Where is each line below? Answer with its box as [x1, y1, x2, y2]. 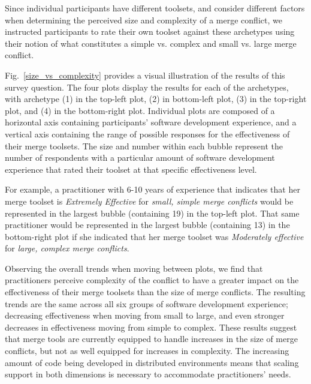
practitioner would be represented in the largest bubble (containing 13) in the [5, 218, 290, 231]
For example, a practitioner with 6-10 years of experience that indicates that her [5, 183, 300, 196]
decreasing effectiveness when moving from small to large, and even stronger [5, 309, 285, 322]
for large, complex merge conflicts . [5, 242, 129, 254]
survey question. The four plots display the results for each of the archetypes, [5, 80, 289, 93]
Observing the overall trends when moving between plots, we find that [5, 262, 263, 274]
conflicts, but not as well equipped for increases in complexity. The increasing [5, 344, 289, 357]
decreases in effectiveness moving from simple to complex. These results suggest [5, 320, 297, 333]
